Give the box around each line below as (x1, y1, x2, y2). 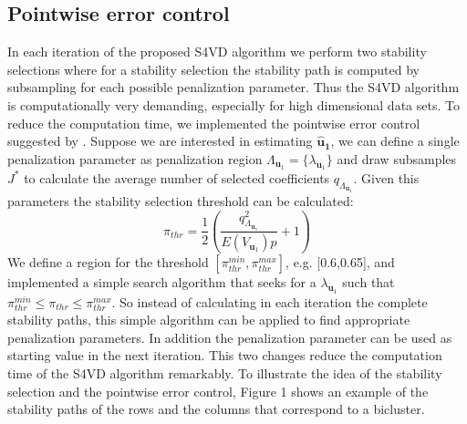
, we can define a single (330, 131, 460, 150)
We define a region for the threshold (7, 253, 209, 272)
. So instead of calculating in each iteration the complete (111, 292, 428, 311)
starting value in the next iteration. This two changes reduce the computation (7, 346, 442, 365)
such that (342, 273, 395, 292)
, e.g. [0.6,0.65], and (285, 253, 395, 272)
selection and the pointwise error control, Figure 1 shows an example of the (7, 381, 429, 400)
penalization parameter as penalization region (7, 149, 263, 168)
